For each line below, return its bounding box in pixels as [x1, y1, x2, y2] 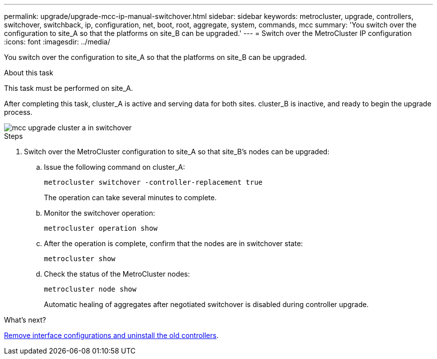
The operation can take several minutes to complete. [44, 193, 217, 202]
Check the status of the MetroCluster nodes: [44, 270, 190, 278]
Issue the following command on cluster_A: [44, 163, 185, 171]
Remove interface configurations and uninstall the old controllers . [4, 331, 218, 340]
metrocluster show [44, 255, 116, 263]
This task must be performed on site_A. [4, 84, 133, 92]
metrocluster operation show [44, 224, 158, 232]
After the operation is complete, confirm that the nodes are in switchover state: [44, 239, 303, 248]
